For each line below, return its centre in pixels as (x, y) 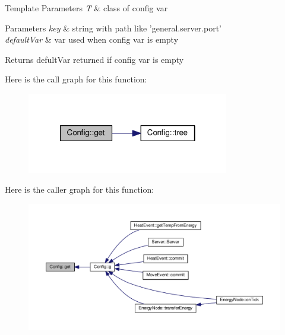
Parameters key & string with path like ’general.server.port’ (113, 28)
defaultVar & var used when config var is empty (92, 39)
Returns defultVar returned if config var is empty (94, 59)
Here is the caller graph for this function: (80, 189)
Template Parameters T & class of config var (86, 8)
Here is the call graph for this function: (76, 79)
